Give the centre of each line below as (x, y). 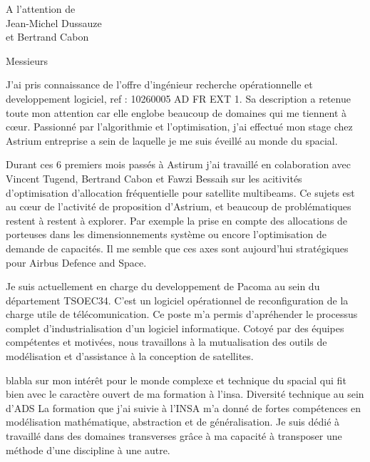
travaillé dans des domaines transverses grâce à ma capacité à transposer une (174, 436)
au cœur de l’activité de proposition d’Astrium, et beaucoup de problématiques (179, 206)
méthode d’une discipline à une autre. (88, 450)
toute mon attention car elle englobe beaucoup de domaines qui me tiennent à (176, 112)
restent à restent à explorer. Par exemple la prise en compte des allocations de (177, 220)
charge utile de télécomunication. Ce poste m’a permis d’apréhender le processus (182, 314)
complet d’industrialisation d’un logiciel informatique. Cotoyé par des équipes (175, 328)
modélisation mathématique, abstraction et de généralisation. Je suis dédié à (173, 422)
